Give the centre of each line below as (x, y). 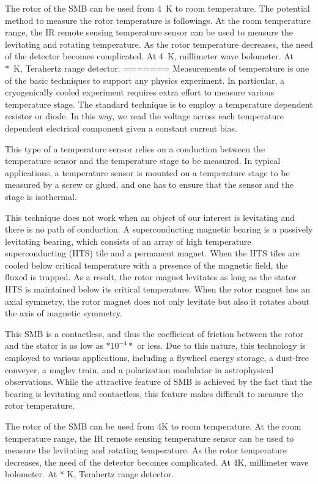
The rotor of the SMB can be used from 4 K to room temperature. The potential (157, 8)
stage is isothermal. (41, 196)
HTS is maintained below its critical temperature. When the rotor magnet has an (157, 289)
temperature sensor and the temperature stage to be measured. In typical (143, 161)
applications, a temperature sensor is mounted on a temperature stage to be (147, 172)
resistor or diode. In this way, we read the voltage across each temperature (144, 116)
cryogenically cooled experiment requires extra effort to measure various (140, 92)
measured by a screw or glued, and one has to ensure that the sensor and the (149, 184)
